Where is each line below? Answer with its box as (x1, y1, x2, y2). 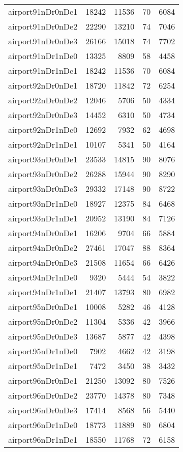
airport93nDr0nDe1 (8, 153, 78, 165)
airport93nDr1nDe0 (8, 197, 78, 209)
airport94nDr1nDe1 (8, 286, 78, 298)
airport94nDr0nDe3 (8, 257, 78, 268)
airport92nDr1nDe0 (8, 124, 78, 135)
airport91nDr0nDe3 (8, 35, 78, 47)
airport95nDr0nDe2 (8, 316, 78, 327)
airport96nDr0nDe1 (8, 375, 78, 386)
